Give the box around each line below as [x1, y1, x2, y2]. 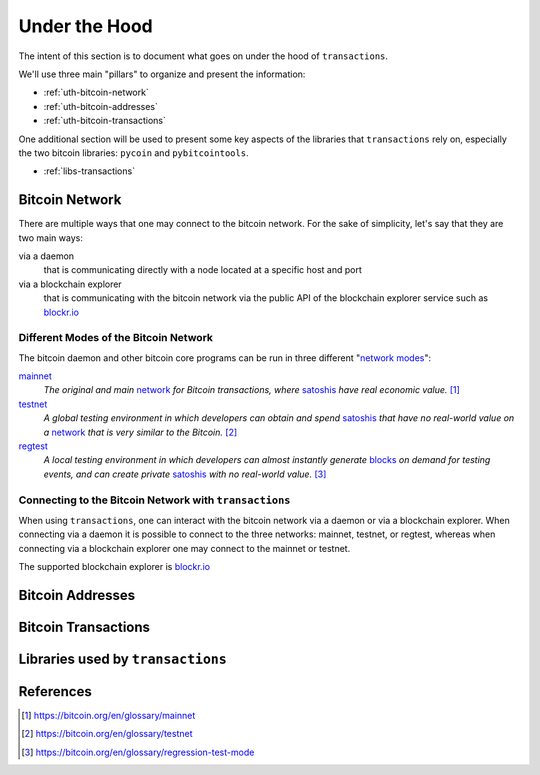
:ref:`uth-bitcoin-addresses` [43, 100, 159, 112]
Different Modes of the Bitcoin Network [18, 331, 214, 345]
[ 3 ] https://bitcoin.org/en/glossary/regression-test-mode [21, 746, 255, 758]
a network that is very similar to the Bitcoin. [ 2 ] [43, 426, 238, 438]
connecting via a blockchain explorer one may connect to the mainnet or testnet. [18, 542, 351, 554]
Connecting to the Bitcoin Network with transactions [18, 493, 291, 507]
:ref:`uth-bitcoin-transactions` [43, 115, 167, 127]
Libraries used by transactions [18, 650, 227, 667]
